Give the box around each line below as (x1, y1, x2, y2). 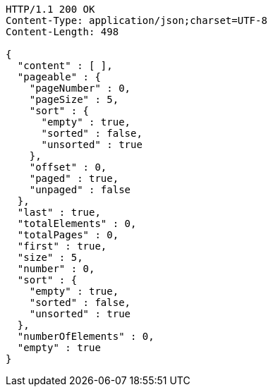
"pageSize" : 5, (29, 94, 119, 105)
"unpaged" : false (29, 184, 131, 195)
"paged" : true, (29, 173, 119, 184)
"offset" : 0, (29, 161, 107, 173)
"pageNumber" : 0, (29, 82, 131, 94)
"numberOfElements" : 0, (17, 331, 154, 342)
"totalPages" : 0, (17, 229, 119, 240)
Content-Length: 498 (6, 26, 119, 37)
